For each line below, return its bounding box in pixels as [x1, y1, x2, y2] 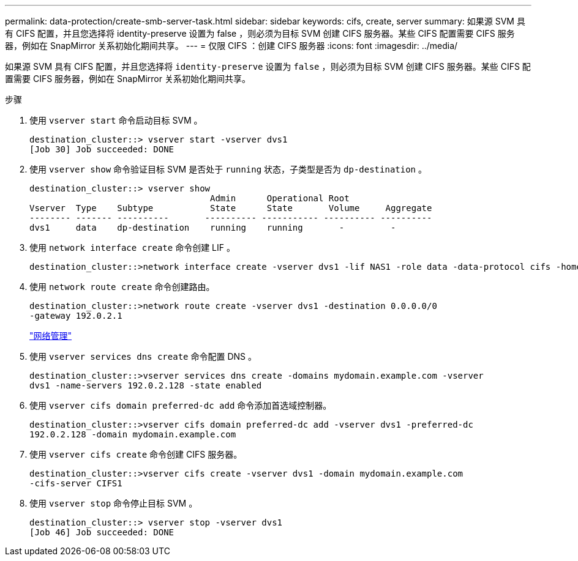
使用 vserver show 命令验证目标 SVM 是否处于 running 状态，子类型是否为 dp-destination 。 [29, 164, 427, 174]
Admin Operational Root [210, 193, 350, 203]
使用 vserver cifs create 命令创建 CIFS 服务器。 [29, 449, 242, 459]
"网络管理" [29, 330, 72, 341]
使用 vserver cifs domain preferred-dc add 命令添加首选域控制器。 [29, 400, 332, 411]
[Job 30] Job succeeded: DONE [29, 144, 175, 154]
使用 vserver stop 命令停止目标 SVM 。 [29, 498, 198, 508]
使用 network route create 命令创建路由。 [29, 281, 215, 292]
